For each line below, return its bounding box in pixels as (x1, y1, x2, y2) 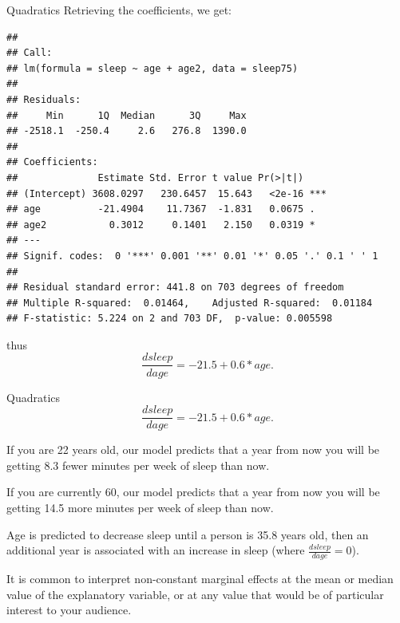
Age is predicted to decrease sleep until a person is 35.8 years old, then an (6, 526, 369, 542)
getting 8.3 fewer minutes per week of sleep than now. (6, 456, 270, 473)
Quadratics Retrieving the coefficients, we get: (6, 2, 232, 18)
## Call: (6, 47, 53, 59)
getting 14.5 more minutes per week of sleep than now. (6, 499, 274, 515)
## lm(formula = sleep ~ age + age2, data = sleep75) (6, 62, 299, 74)
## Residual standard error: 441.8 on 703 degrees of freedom (6, 282, 344, 294)
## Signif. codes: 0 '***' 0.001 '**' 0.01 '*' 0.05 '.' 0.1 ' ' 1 (6, 250, 378, 262)
